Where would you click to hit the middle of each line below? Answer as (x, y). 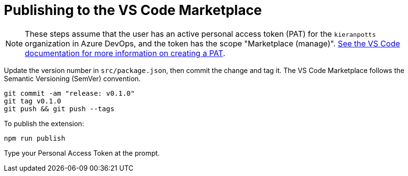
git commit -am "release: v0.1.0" (69, 93)
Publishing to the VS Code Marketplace (133, 10)
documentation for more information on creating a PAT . (125, 53)
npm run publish (35, 138)
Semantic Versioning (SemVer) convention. (72, 78)
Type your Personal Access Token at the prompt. (82, 153)
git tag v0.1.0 (33, 101)
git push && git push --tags (59, 109)
